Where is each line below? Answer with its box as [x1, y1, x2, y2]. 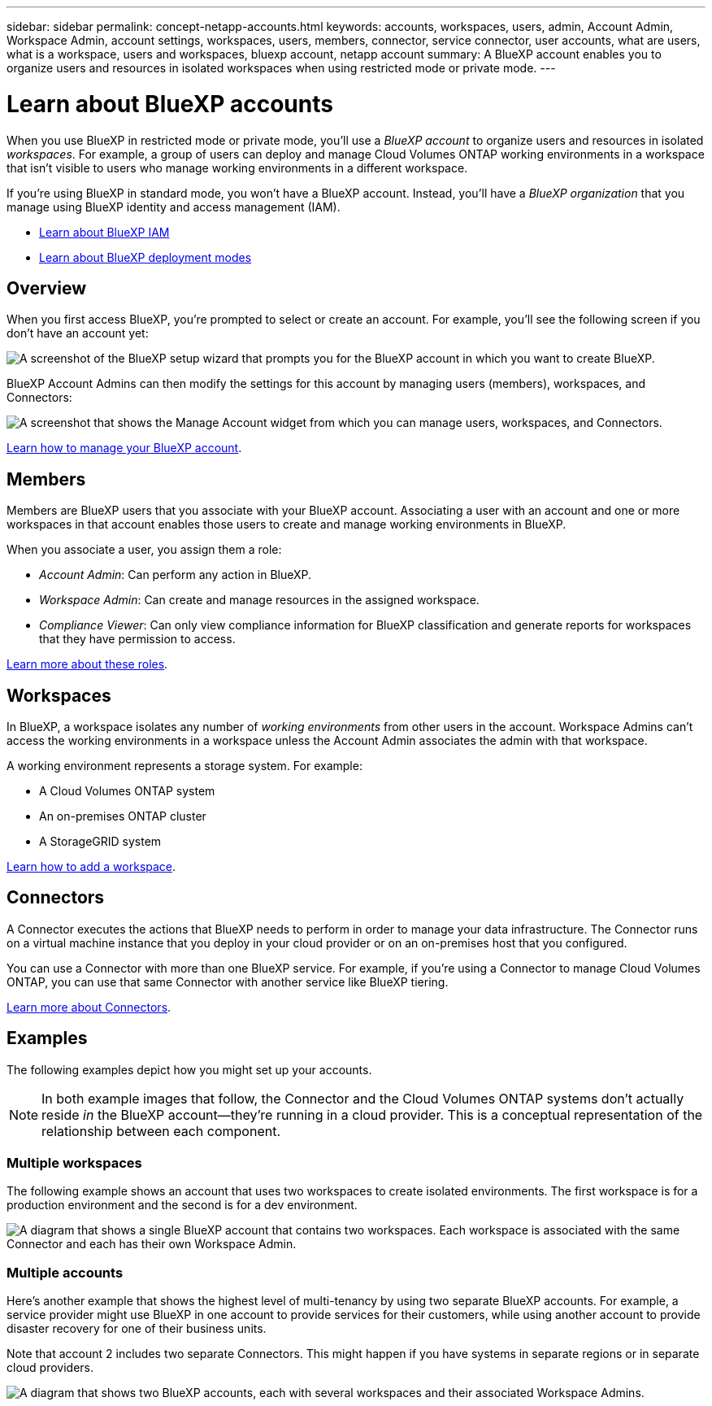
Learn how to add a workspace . [7, 860, 176, 874]
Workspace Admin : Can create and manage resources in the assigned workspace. [39, 593, 480, 607]
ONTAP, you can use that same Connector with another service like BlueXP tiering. [7, 974, 449, 989]
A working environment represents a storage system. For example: [7, 759, 363, 773]
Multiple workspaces [7, 1155, 142, 1172]
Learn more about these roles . [7, 657, 168, 672]
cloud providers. [7, 1360, 93, 1375]
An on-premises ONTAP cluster [39, 809, 206, 824]
